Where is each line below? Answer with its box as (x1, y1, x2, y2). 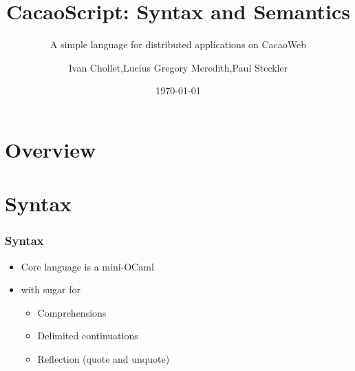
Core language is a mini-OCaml (21, 259, 154, 273)
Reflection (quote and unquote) (37, 352, 170, 366)
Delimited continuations (37, 328, 138, 343)
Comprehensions (37, 305, 107, 319)
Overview (5, 135, 96, 163)
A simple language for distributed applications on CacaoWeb (50, 37, 307, 52)
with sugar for (21, 282, 80, 297)
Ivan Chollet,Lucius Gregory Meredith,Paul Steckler (68, 60, 288, 74)
